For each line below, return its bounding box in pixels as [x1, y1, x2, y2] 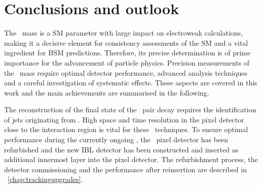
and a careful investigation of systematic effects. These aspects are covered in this [4, 77, 257, 88]
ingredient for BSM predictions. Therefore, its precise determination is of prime [4, 47, 251, 58]
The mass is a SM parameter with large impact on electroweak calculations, [4, 27, 243, 38]
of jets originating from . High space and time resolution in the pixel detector [4, 114, 244, 124]
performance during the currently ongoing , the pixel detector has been [4, 134, 229, 145]
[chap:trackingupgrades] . [8, 174, 83, 184]
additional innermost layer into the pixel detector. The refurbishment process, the [4, 154, 258, 165]
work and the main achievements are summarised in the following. [4, 87, 209, 98]
